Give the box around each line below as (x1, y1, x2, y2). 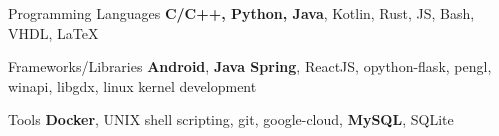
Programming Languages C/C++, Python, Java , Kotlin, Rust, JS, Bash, (8, 3, 475, 23)
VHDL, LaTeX (8, 22, 99, 43)
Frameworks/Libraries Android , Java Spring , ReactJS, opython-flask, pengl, (8, 56, 492, 77)
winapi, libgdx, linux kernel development (8, 75, 257, 96)
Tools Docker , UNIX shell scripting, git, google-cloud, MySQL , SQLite (8, 109, 454, 130)
